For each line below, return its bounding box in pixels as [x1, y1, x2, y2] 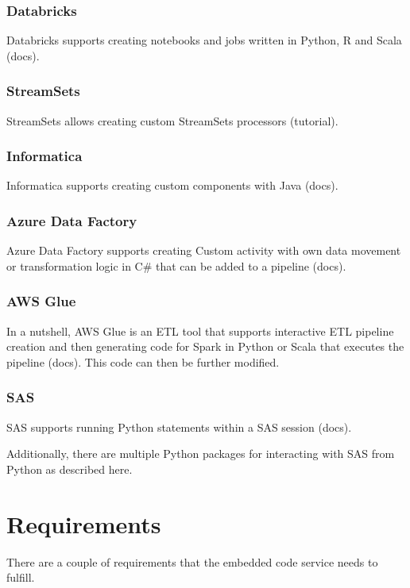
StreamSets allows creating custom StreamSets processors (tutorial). [6, 112, 338, 129]
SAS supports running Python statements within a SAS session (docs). [6, 418, 352, 435]
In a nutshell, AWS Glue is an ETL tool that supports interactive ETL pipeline [6, 322, 394, 339]
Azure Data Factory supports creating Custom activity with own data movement [6, 242, 401, 259]
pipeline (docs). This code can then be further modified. [6, 353, 280, 370]
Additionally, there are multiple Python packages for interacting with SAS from [6, 445, 395, 462]
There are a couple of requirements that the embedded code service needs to [6, 553, 378, 570]
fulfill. [6, 569, 35, 586]
